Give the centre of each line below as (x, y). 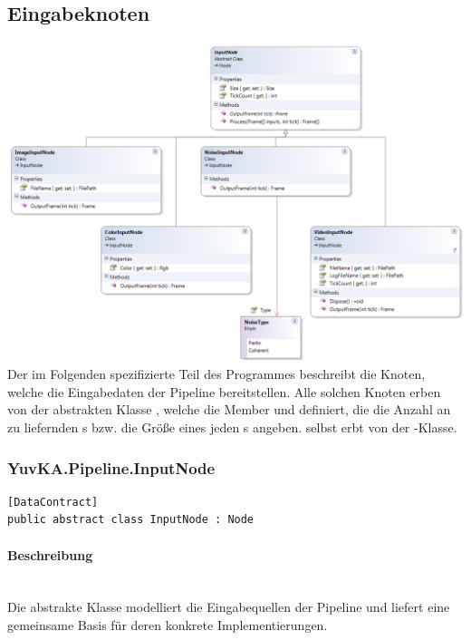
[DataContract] (53, 502)
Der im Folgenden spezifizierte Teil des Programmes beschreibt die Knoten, (216, 374)
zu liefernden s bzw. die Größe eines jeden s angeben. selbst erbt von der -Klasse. (232, 427)
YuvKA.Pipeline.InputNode (111, 467)
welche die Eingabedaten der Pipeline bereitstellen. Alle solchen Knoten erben (224, 391)
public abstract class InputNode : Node (131, 520)
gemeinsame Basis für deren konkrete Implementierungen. (168, 624)
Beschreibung (50, 554)
